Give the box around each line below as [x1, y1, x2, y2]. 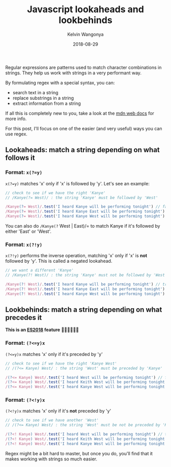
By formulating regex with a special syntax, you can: [5, 79, 115, 86]
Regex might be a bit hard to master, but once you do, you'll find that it [5, 450, 153, 456]
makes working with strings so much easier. [5, 456, 98, 462]
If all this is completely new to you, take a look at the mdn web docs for [5, 110, 154, 116]
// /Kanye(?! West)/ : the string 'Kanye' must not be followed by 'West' [5, 272, 167, 278]
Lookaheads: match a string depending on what [5, 146, 160, 154]
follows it [5, 154, 35, 162]
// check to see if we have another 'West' [5, 418, 99, 423]
